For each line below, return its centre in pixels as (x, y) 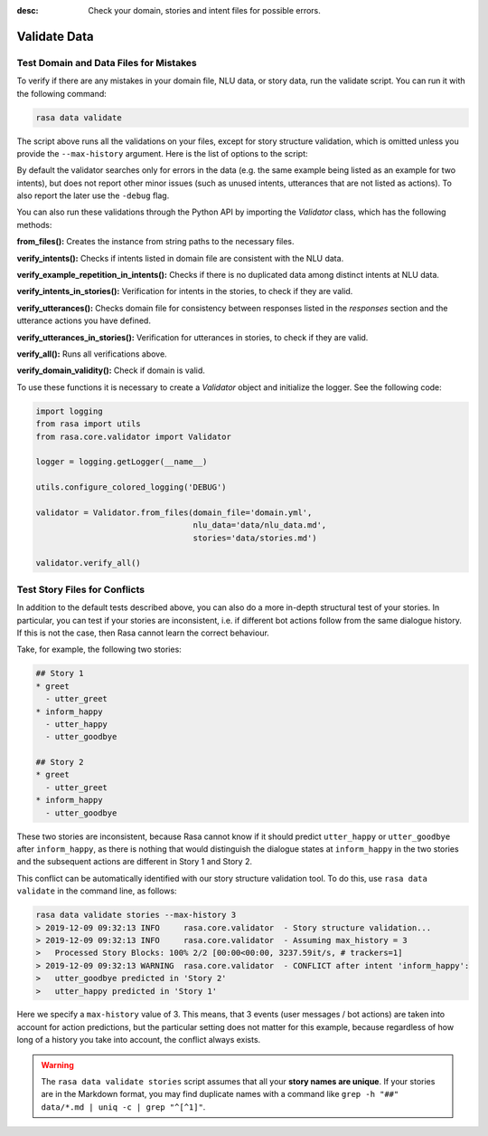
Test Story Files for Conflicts (80, 589)
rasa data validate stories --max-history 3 (136, 915)
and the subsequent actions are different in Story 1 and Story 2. (135, 862)
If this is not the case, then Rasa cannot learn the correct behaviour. (143, 633)
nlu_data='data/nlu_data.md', (260, 525)
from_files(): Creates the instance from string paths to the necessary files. (155, 242)
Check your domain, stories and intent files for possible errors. (204, 10)
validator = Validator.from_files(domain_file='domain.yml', (174, 512)
